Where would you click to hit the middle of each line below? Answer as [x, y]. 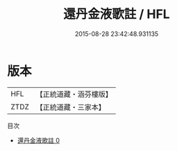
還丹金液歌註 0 [39, 140]
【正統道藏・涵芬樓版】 [74, 94]
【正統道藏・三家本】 [71, 107]
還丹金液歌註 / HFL [117, 14]
